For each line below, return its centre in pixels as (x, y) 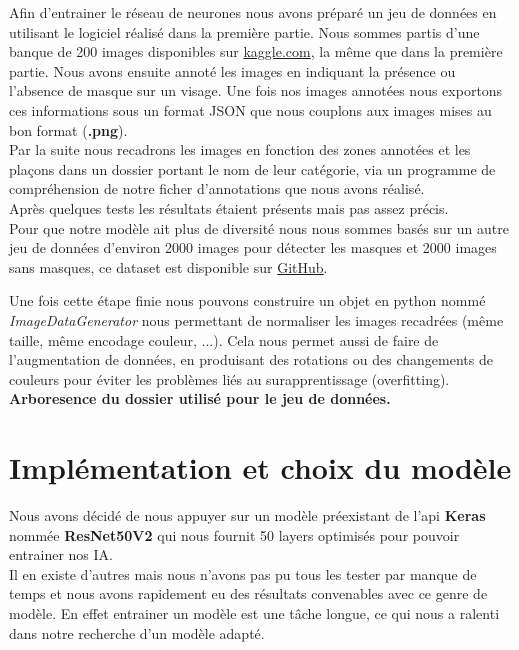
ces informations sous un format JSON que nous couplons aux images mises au (250, 109)
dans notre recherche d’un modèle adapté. (137, 632)
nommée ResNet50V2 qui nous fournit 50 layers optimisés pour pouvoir (234, 534)
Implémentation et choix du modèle (260, 467)
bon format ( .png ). (68, 129)
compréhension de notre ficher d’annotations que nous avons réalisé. (217, 188)
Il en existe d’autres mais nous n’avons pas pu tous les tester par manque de (243, 573)
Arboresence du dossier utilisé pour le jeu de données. (200, 398)
